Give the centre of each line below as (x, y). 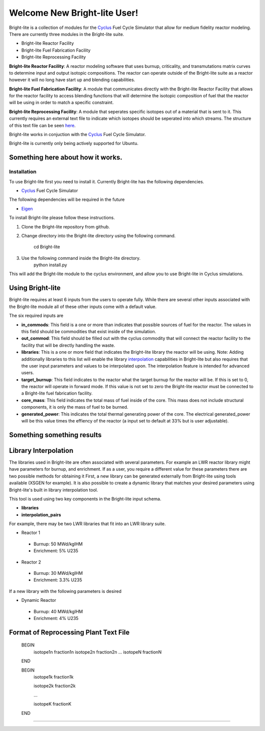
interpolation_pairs (41, 515)
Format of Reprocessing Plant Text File (69, 632)
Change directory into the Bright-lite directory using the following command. (99, 235)
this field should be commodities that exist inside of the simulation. (89, 331)
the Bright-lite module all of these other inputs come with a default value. (83, 307)
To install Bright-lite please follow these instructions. (62, 218)
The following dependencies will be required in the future (67, 199)
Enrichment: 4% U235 (56, 618)
